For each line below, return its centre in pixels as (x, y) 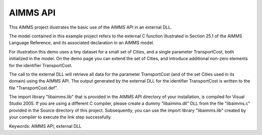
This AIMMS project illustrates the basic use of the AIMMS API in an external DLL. (90, 27)
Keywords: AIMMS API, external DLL (45, 126)
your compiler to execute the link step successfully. (60, 117)
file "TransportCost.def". (33, 88)
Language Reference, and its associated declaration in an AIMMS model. (82, 43)
